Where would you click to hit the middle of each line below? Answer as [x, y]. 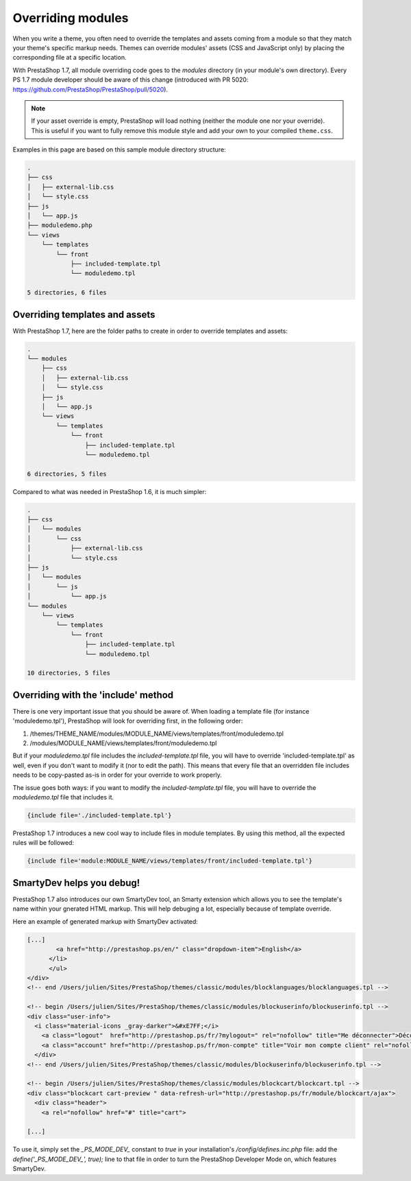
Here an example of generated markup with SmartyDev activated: [105, 921]
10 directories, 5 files [69, 673]
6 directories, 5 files [67, 474]
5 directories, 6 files [67, 293]
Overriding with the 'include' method [93, 695]
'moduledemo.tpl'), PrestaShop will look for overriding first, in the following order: [128, 721]
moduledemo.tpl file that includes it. [63, 797]
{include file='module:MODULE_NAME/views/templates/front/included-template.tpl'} [170, 861]
